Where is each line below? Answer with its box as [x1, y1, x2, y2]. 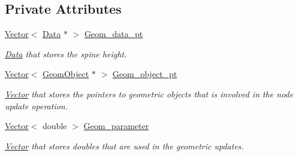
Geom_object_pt [112, 68, 177, 80]
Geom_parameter [83, 120, 149, 132]
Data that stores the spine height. [5, 47, 127, 60]
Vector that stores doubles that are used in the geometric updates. [5, 139, 244, 152]
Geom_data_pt [84, 27, 143, 40]
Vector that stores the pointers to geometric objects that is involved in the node [5, 87, 293, 100]
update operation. [5, 99, 68, 112]
